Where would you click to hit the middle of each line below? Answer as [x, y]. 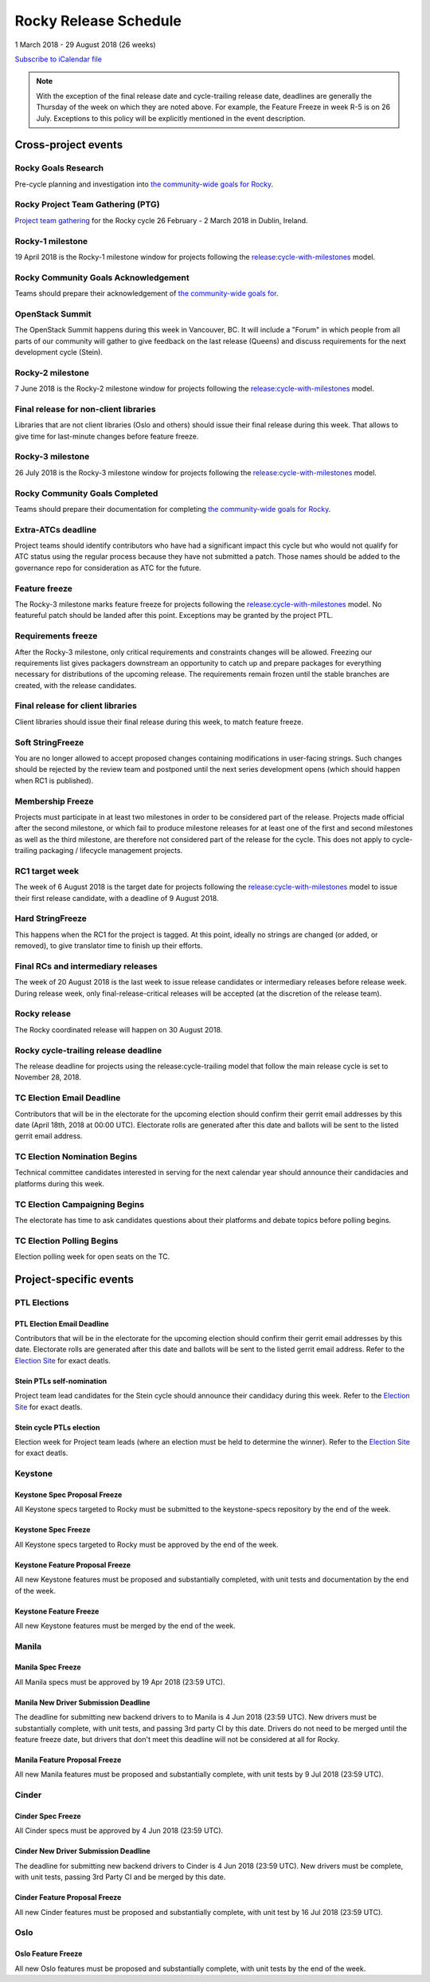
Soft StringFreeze [49, 742]
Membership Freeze [55, 801]
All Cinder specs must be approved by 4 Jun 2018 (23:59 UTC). [119, 1831]
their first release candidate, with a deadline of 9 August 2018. [117, 898]
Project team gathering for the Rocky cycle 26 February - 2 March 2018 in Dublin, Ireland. [161, 220]
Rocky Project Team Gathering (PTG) [87, 205]
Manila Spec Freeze [48, 1667]
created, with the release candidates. [76, 685]
